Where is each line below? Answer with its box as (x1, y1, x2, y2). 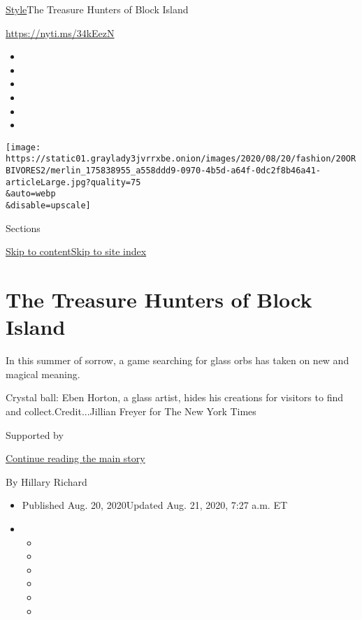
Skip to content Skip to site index (6, 244, 147, 259)
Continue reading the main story (6, 451, 145, 466)
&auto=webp (6, 189, 56, 199)
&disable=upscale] (6, 201, 91, 211)
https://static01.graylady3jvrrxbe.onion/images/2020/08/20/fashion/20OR (6, 154, 356, 164)
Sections (6, 220, 41, 235)
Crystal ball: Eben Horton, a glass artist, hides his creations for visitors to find (6, 390, 343, 405)
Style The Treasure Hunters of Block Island (6, 2, 189, 16)
